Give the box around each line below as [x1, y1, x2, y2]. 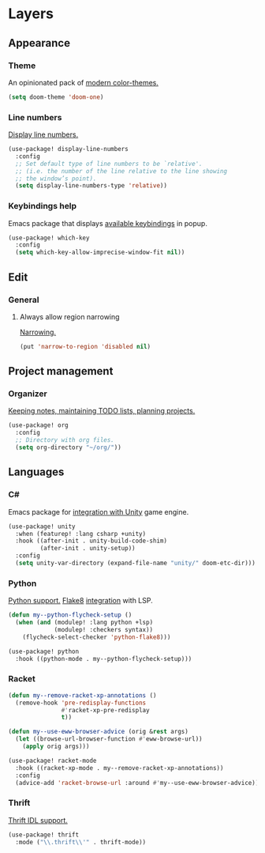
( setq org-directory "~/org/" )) [15, 443, 122, 451]
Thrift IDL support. [8, 815, 69, 825]
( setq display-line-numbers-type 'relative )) [15, 182, 168, 190]
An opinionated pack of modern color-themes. [8, 77, 159, 87]
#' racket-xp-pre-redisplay [61, 706, 150, 714]
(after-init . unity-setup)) [39, 545, 136, 553]
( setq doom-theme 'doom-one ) [8, 92, 104, 101]
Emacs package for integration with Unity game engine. [8, 507, 189, 516]
